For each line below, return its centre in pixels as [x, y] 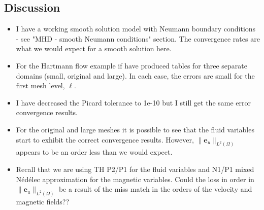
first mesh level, [40, 85]
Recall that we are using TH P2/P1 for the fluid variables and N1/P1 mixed [135, 169]
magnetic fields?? [43, 202]
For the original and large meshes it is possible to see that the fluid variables [135, 129]
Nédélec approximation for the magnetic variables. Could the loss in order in [135, 179]
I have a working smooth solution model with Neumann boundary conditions [136, 29]
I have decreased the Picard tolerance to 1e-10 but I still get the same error [133, 102]
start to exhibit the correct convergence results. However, [105, 139]
